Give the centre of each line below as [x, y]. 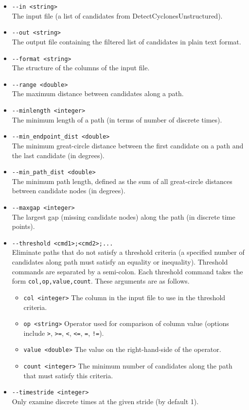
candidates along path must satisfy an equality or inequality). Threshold [120, 262]
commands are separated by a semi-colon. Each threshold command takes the [127, 271]
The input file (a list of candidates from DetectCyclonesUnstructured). [117, 15]
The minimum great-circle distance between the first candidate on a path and [128, 145]
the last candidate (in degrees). [58, 155]
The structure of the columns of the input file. [81, 68]
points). [23, 226]
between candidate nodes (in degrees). [69, 191]
